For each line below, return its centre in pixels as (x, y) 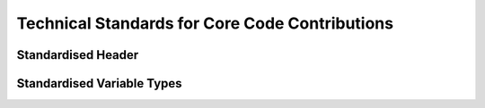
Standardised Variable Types (100, 83)
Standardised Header (78, 55)
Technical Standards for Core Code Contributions (205, 23)
